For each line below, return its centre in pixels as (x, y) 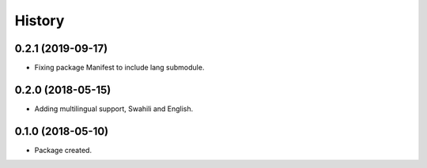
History (40, 21)
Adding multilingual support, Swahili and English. (114, 108)
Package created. (63, 150)
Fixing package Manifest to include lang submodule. (119, 68)
